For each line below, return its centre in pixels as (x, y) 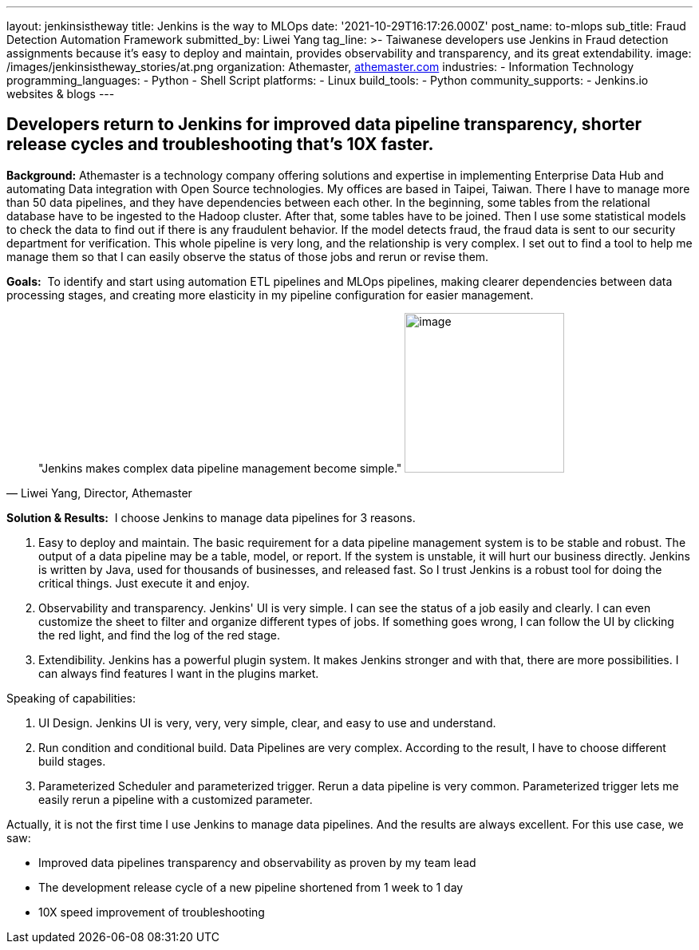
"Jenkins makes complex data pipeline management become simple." (220, 468)
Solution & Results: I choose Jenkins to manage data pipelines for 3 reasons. (211, 517)
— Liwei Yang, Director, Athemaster (99, 493)
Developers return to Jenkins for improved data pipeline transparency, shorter (324, 125)
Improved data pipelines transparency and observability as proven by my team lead (257, 862)
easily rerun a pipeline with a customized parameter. (176, 799)
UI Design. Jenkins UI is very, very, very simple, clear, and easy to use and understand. (267, 722)
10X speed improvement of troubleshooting (152, 912)
